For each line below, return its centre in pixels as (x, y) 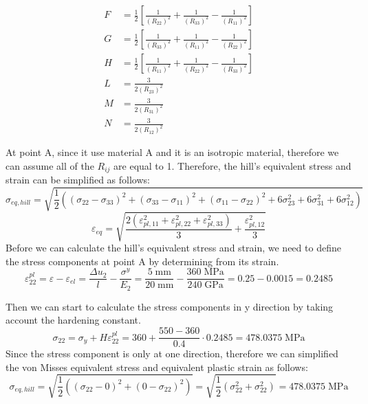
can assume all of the (50, 165)
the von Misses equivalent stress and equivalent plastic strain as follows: (157, 367)
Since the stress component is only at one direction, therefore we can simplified (172, 353)
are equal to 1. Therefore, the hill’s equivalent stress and (232, 165)
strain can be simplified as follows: (78, 180)
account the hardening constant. (73, 320)
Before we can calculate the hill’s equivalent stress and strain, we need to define (173, 248)
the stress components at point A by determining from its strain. (142, 261)
